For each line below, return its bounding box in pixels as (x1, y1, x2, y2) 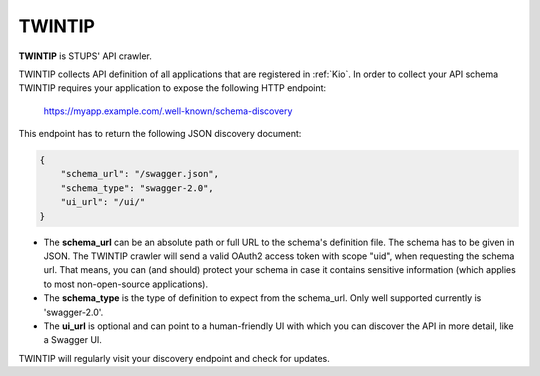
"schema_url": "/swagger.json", (60, 168, 220, 180)
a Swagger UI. (43, 334, 102, 346)
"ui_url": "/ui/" (60, 196, 146, 208)
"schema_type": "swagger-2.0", (60, 182, 214, 194)
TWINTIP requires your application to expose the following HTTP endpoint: (18, 82, 327, 94)
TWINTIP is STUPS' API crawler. (18, 50, 152, 62)
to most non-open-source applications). (43, 278, 209, 290)
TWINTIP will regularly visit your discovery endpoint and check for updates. (18, 352, 330, 364)
